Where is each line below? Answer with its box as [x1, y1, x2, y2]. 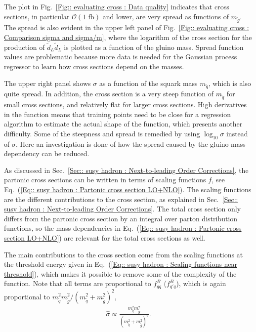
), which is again [176, 278, 226, 289]
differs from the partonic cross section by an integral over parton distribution [4, 213, 238, 223]
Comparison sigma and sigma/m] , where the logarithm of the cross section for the [4, 32, 252, 42]
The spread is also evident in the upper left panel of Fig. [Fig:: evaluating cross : [4, 22, 249, 33]
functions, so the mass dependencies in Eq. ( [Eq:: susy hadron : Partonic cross [4, 223, 242, 233]
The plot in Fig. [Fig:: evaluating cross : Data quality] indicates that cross [4, 1, 229, 11]
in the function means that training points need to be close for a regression [4, 109, 231, 119]
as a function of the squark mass [99, 78, 198, 88]
